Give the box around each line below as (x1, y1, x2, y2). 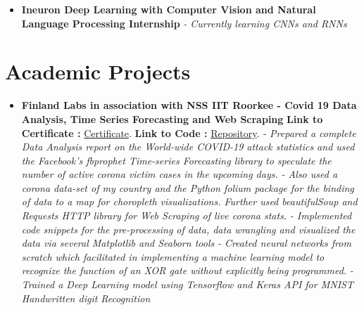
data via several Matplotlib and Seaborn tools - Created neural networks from (21, 235, 351, 250)
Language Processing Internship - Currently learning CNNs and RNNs (21, 15, 347, 30)
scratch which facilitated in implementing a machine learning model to (21, 249, 325, 264)
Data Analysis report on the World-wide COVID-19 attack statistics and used (21, 139, 355, 154)
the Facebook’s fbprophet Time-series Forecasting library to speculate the (21, 153, 332, 167)
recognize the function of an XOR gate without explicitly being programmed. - (21, 263, 353, 278)
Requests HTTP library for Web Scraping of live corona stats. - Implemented (21, 208, 352, 223)
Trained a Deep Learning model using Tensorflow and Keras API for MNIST (21, 277, 353, 292)
